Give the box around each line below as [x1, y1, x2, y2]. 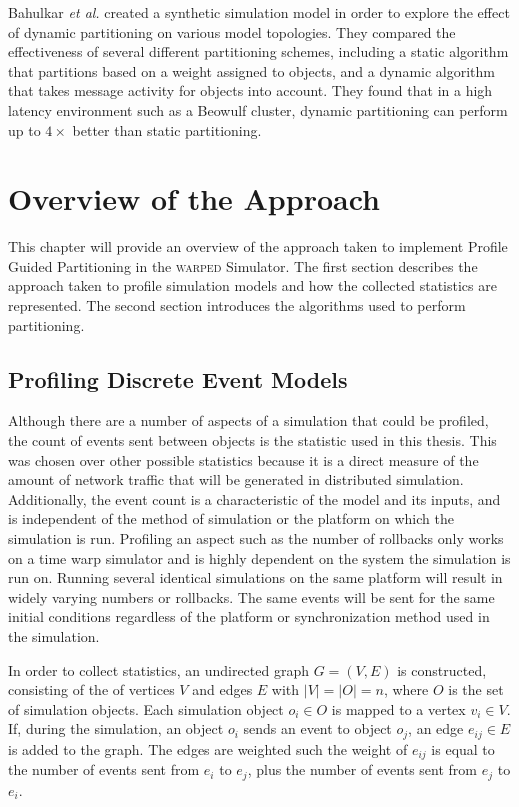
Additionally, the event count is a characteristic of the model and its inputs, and [8, 488, 501, 509]
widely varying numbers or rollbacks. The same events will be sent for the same [8, 586, 495, 607]
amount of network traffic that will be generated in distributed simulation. [8, 469, 464, 490]
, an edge [408, 718, 464, 739]
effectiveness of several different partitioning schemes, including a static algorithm [8, 41, 509, 62]
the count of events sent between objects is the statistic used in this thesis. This [8, 430, 497, 451]
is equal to [431, 738, 495, 759]
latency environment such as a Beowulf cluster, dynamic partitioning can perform [8, 99, 508, 120]
